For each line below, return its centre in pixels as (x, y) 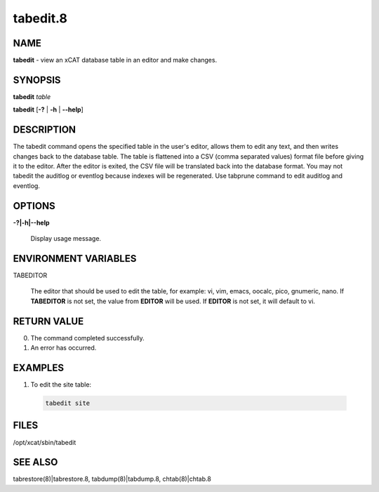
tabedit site (68, 403)
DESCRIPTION (45, 130)
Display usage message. (66, 239)
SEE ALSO (35, 462)
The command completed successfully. (88, 338)
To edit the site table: (61, 385)
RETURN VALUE (48, 321)
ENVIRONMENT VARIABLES (75, 259)
